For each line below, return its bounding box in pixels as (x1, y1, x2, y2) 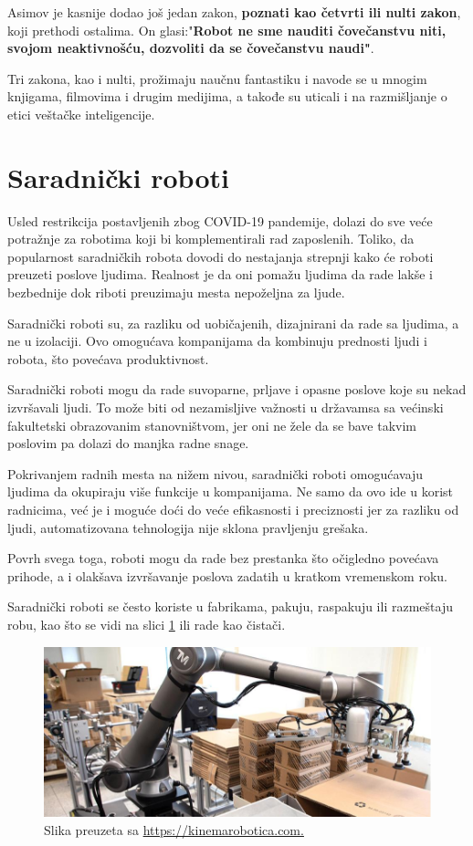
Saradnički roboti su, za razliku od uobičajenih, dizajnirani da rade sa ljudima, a (7, 313, 459, 332)
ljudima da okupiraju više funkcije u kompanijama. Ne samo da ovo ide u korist (7, 482, 454, 501)
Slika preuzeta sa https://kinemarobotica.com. (44, 820, 304, 840)
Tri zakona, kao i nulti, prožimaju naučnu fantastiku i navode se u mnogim (7, 68, 427, 88)
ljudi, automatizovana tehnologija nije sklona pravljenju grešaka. (7, 517, 369, 537)
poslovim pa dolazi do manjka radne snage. (7, 433, 249, 453)
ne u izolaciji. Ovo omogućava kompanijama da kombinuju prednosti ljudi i (7, 331, 427, 350)
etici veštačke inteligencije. (7, 104, 155, 123)
